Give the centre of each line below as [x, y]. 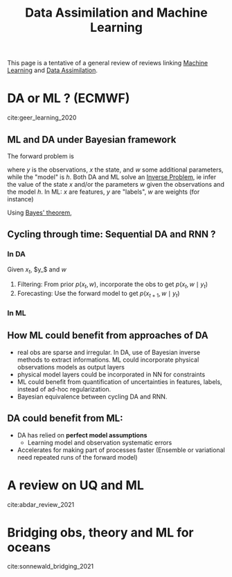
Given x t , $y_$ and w [37, 270]
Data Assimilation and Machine [116, 13]
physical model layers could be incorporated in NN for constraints [111, 374]
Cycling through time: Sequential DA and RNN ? [111, 234]
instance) [20, 199]
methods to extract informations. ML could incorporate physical [108, 360]
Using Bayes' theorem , [40, 212]
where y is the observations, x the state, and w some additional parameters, [115, 169]
